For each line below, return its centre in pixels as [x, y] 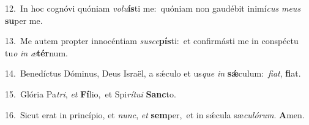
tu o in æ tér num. [36, 52]
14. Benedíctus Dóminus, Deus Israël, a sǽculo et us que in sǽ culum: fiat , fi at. [153, 73]
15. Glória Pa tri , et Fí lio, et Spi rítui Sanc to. [91, 93]
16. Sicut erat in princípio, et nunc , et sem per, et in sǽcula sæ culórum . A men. [155, 114]
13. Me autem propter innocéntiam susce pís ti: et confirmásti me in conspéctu [152, 41]
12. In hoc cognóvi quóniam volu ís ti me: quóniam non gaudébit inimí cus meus [153, 8]
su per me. [24, 20]
